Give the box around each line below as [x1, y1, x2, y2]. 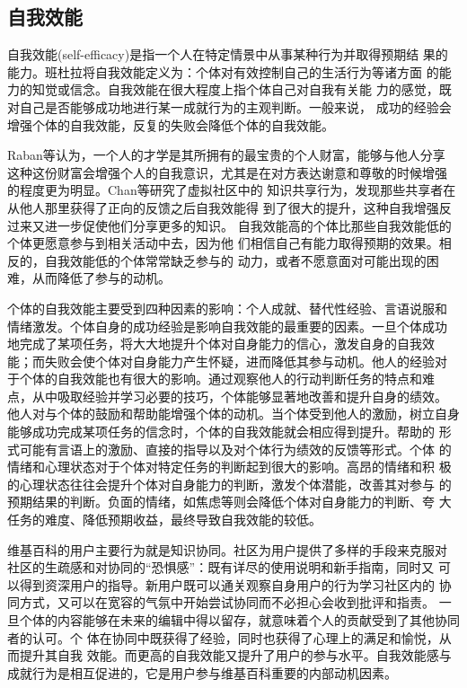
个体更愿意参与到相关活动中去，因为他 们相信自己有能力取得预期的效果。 [7, 234, 439, 252]
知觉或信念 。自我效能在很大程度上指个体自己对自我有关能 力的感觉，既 [31, 80, 452, 99]
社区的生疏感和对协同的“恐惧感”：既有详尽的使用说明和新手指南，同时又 [7, 558, 435, 577]
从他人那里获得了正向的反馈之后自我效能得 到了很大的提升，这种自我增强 [7, 198, 439, 216]
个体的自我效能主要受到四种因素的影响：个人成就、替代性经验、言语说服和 [7, 298, 447, 317]
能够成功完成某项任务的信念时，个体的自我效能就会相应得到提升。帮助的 [7, 422, 435, 441]
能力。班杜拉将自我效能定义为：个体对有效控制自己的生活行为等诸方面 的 [7, 62, 439, 81]
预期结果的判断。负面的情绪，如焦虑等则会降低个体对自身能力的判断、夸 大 [7, 492, 452, 511]
